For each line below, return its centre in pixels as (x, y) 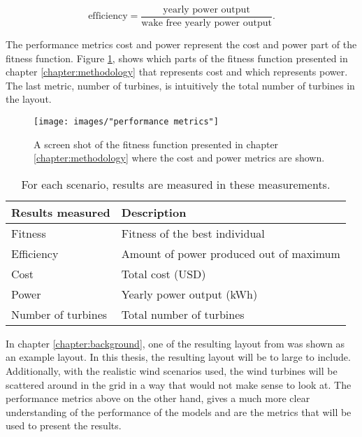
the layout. (29, 99)
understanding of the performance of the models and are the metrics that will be (179, 411)
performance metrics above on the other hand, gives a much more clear (158, 398)
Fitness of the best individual (193, 233)
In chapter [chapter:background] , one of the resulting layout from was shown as (175, 343)
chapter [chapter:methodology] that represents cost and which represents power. (177, 72)
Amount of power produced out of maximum (231, 253)
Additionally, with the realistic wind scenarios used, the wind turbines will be (172, 371)
